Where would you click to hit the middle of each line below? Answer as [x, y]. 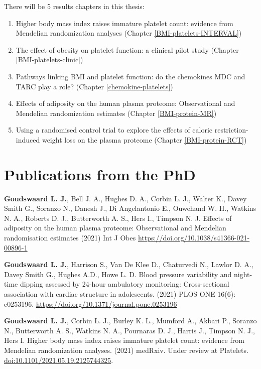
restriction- [231, 130]
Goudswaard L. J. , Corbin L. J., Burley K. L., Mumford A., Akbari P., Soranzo [130, 321]
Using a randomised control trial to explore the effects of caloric [114, 130]
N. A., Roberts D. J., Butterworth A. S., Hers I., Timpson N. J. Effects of [118, 218]
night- [243, 274]
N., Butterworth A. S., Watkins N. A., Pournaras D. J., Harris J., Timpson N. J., [129, 330]
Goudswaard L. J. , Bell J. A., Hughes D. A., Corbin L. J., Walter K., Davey [125, 198]
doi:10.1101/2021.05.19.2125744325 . [59, 360]
